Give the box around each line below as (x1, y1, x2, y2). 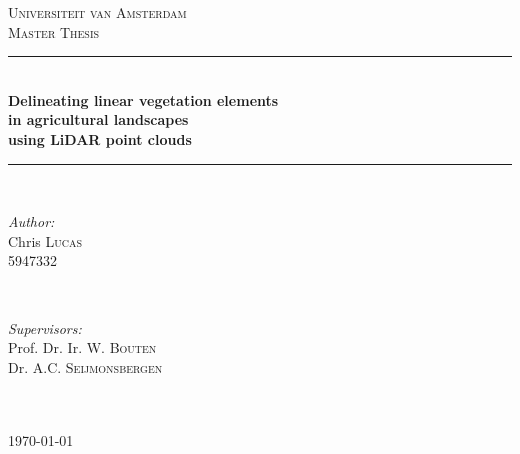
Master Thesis (8, 21, 100, 42)
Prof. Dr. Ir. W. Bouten (8, 337, 157, 358)
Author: (8, 211, 55, 232)
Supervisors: (8, 317, 82, 338)
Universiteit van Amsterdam (8, 2, 187, 22)
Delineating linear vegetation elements (8, 89, 279, 110)
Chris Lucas (8, 230, 82, 251)
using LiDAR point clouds (8, 128, 192, 149)
